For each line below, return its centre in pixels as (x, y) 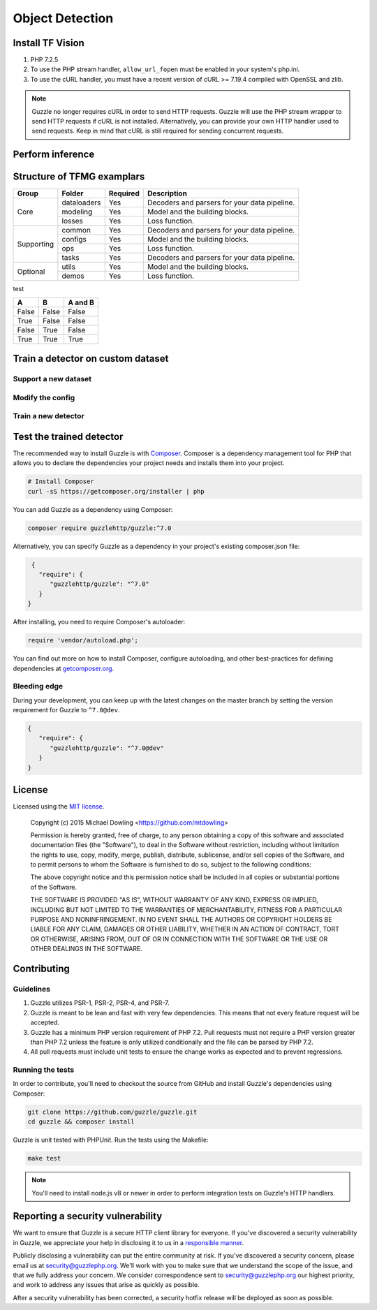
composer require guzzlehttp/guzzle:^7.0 (99, 528)
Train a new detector (49, 416)
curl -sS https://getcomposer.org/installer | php (116, 491)
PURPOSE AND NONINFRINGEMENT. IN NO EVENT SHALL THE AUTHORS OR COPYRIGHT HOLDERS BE (181, 920)
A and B (81, 302)
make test (44, 1158)
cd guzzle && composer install (81, 1122)
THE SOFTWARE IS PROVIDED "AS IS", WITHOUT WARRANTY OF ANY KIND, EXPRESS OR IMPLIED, (175, 900)
